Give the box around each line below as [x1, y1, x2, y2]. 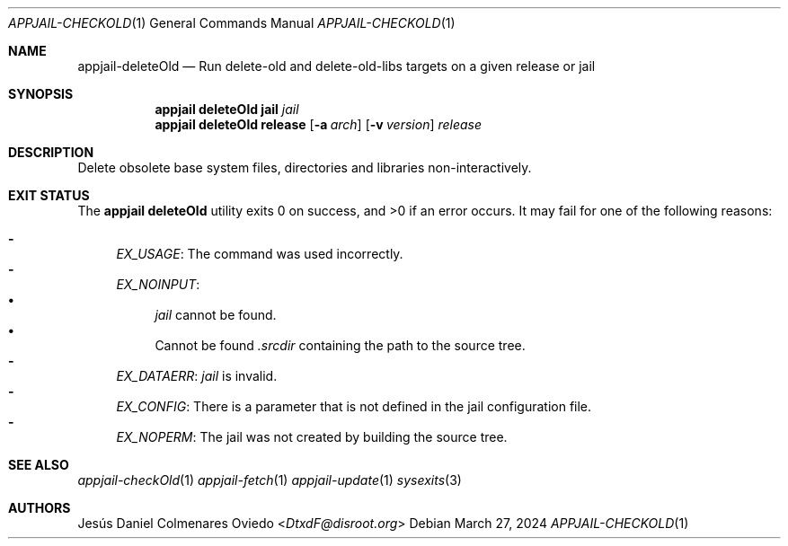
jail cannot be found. [155, 307, 277, 322]
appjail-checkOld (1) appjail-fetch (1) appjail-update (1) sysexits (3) [77, 472, 462, 488]
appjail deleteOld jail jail [155, 101, 299, 117]
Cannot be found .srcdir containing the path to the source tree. [155, 338, 526, 353]
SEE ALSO [8, 457, 69, 472]
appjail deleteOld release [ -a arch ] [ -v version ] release [155, 117, 483, 132]
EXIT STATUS [8, 188, 90, 203]
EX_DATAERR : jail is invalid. [116, 368, 278, 383]
